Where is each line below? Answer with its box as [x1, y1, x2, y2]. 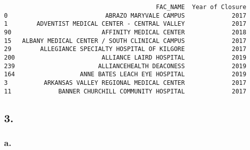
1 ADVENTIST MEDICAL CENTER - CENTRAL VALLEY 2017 [4, 20, 246, 28]
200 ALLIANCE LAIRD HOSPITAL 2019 [4, 54, 246, 61]
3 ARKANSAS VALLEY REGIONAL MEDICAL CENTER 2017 [4, 79, 246, 86]
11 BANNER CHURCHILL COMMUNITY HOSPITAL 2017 [4, 87, 246, 95]
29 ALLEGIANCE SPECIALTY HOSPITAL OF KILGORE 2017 [4, 45, 246, 53]
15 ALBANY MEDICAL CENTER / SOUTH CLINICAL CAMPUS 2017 [4, 37, 246, 44]
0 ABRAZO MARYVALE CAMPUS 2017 [4, 12, 246, 19]
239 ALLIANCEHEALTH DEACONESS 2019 [4, 62, 246, 70]
